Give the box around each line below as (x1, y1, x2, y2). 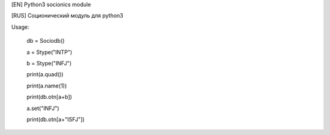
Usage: (11, 23, 30, 31)
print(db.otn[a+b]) (26, 93, 73, 101)
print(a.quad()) (26, 71, 64, 78)
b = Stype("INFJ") (26, 59, 72, 67)
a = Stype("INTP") (26, 48, 73, 56)
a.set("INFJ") (26, 104, 59, 112)
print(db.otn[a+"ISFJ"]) (26, 115, 85, 123)
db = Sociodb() (26, 37, 65, 45)
